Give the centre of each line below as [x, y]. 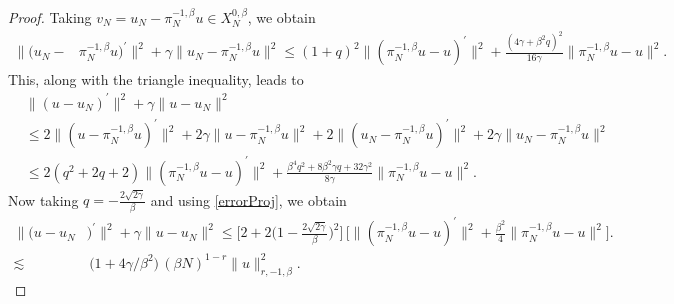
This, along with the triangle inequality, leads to [156, 78]
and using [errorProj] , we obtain [248, 199]
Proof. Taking [50, 17]
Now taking [43, 199]
